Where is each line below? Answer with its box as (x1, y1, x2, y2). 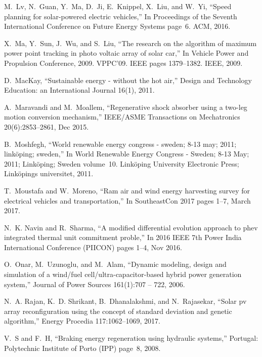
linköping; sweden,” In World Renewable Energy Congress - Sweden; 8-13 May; (4, 148, 249, 159)
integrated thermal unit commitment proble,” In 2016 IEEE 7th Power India (4, 232, 242, 243)
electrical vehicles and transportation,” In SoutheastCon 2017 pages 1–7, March (4, 195, 251, 206)
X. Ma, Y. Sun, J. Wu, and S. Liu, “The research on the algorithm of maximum (4, 37, 257, 48)
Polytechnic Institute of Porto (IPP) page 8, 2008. (4, 342, 161, 353)
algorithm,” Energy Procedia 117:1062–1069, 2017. (4, 315, 160, 326)
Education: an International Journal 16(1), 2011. (4, 85, 155, 95)
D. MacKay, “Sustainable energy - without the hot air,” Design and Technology (4, 74, 252, 85)
